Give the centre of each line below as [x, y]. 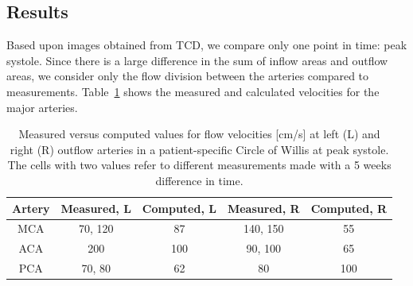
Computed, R [349, 208]
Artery [31, 208]
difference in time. [199, 180]
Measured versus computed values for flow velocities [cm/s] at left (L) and [199, 134]
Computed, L [179, 208]
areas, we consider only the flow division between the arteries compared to [188, 76]
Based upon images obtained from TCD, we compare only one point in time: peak [207, 45]
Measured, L [96, 208]
